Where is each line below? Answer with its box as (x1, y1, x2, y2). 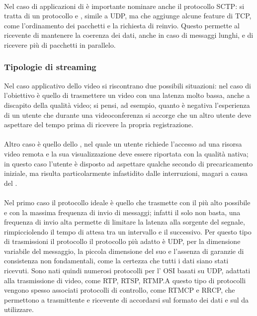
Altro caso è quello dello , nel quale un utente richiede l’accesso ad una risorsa (4, 139, 242, 149)
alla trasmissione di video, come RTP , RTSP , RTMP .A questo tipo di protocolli (4, 275, 246, 285)
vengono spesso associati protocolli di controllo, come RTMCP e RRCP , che (4, 285, 235, 295)
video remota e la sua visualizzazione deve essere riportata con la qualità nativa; (4, 148, 249, 158)
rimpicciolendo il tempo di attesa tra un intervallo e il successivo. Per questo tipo (4, 226, 252, 237)
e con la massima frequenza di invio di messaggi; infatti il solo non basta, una (4, 207, 241, 217)
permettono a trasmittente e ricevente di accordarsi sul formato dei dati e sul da (4, 294, 249, 305)
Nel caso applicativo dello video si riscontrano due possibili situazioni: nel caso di (4, 80, 251, 90)
